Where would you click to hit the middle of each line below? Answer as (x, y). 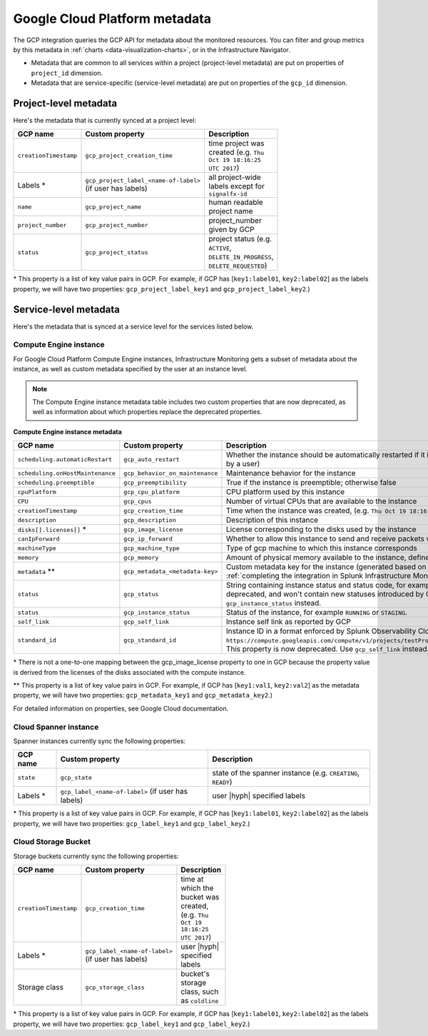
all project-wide (235, 177)
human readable (236, 202)
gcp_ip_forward (148, 539)
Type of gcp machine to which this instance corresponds (321, 548)
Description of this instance (272, 520)
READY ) (222, 782)
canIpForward (39, 539)
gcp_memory (141, 557)
